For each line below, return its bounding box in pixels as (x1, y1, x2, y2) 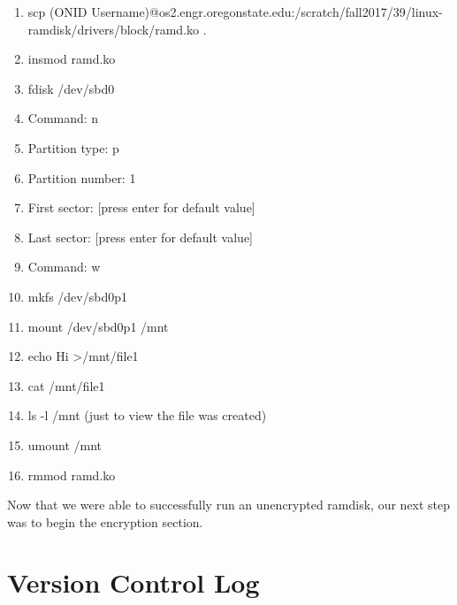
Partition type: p (27, 138, 119, 157)
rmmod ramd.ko (27, 465, 116, 484)
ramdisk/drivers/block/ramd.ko (27, 19, 200, 38)
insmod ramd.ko (27, 50, 116, 68)
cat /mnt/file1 (27, 376, 105, 394)
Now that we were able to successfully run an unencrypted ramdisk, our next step (7, 495, 451, 514)
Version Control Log (7, 564, 260, 601)
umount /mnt (27, 435, 103, 454)
